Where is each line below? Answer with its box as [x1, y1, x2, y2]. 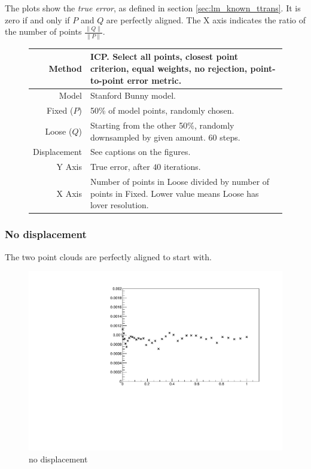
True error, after [90, 160, 150, 173]
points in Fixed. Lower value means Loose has [90, 187, 259, 199]
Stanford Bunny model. [90, 89, 176, 102]
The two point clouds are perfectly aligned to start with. [5, 250, 212, 263]
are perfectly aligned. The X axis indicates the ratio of [106, 13, 306, 26]
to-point [90, 74, 124, 86]
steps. [219, 130, 240, 143]
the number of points [5, 25, 82, 38]
